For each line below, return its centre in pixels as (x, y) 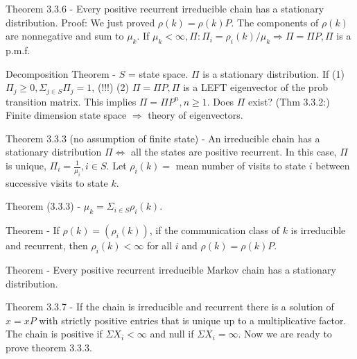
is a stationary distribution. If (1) (273, 73)
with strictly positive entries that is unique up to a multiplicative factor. (193, 320)
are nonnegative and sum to (65, 36)
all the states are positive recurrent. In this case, (234, 152)
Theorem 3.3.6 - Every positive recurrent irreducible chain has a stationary (165, 8)
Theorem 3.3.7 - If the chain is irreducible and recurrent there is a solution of (170, 307)
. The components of (275, 22)
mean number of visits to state (241, 165)
